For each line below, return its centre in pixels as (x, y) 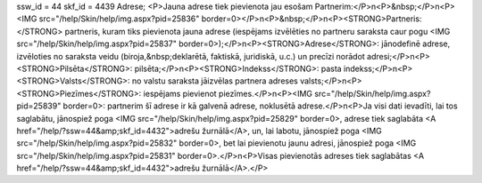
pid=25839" (39, 106)
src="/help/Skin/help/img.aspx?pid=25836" (119, 19)
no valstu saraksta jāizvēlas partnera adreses (215, 81)
